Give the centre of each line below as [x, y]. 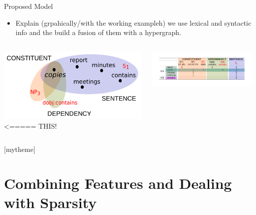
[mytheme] [20, 149]
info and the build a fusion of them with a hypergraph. [98, 32]
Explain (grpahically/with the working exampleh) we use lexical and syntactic [133, 22]
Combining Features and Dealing [118, 183]
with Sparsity [50, 202]
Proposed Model [29, 6]
